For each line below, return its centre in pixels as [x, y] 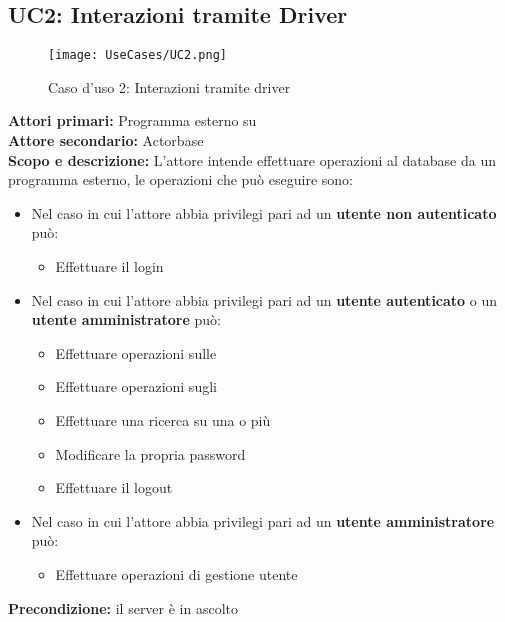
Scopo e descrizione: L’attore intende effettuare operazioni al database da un [252, 159]
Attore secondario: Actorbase [106, 140]
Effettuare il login [109, 266]
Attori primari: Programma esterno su [132, 120]
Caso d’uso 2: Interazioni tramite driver [169, 86]
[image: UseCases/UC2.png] [137, 55]
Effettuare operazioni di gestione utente [176, 573]
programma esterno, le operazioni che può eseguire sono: [180, 179]
